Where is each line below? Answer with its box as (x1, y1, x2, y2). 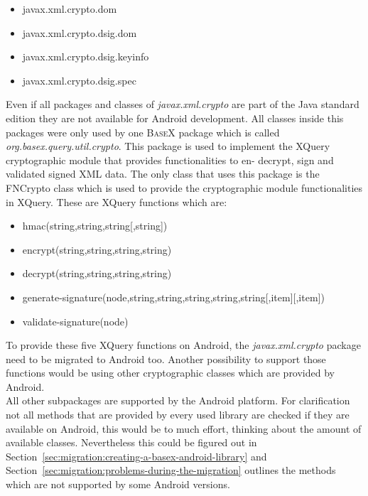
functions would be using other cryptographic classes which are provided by (6, 365, 335, 380)
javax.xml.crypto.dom (22, 1, 117, 16)
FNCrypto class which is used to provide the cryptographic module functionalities (6, 180, 363, 195)
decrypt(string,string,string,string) (22, 266, 172, 281)
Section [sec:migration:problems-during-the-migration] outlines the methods (6, 463, 336, 478)
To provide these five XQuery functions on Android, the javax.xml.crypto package (6, 338, 361, 352)
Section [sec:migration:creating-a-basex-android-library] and (6, 448, 267, 463)
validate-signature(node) (22, 313, 129, 328)
